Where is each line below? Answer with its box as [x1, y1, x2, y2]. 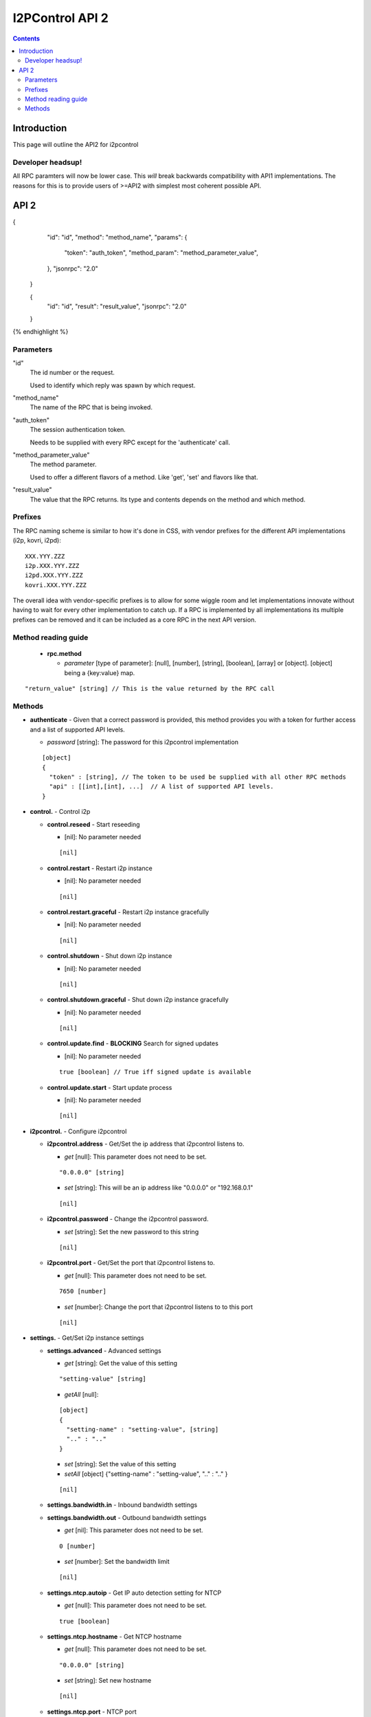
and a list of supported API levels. [30, 725, 125, 734]
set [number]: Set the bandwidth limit [64, 1557, 170, 1565]
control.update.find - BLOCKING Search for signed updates [47, 1039, 219, 1047]
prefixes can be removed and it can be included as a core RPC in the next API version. [12, 615, 257, 624]
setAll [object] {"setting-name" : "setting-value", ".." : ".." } [64, 1470, 228, 1478]
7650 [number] [59, 1288, 106, 1295]
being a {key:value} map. [64, 668, 135, 676]
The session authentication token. [30, 426, 126, 434]
